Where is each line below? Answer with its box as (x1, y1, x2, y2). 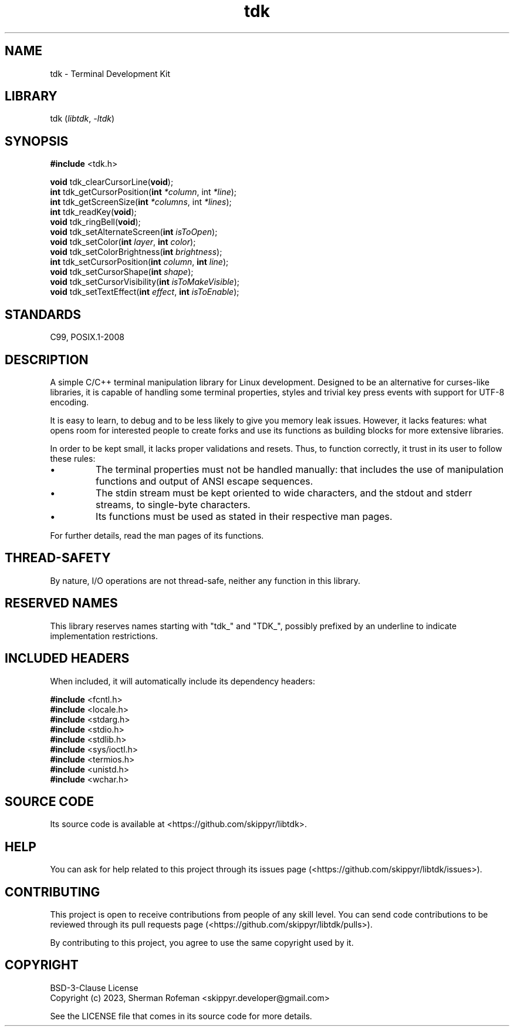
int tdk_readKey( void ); (50, 207, 137, 217)
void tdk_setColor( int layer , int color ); (50, 237, 196, 247)
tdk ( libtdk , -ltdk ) (50, 113, 115, 124)
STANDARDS (5, 307, 82, 322)
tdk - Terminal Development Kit (50, 68, 171, 79)
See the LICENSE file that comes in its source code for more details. (50, 1010, 312, 1021)
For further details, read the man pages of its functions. (50, 530, 264, 540)
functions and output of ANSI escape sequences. (96, 475, 313, 487)
